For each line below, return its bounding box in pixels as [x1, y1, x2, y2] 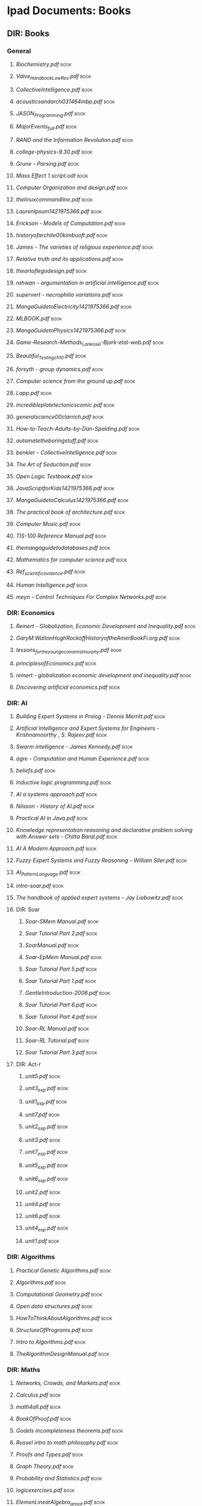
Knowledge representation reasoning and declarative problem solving [15, 826, 193, 834]
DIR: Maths [7, 1365, 40, 1374]
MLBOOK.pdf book [15, 315, 62, 323]
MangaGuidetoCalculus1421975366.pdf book [15, 496, 129, 504]
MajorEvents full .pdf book [15, 123, 77, 132]
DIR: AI [7, 699, 28, 707]
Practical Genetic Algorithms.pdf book [15, 1266, 111, 1274]
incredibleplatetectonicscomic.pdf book [15, 401, 115, 409]
